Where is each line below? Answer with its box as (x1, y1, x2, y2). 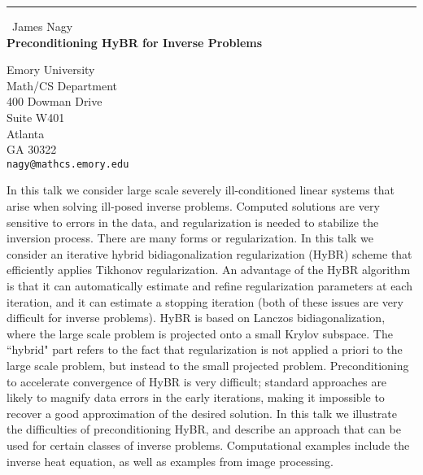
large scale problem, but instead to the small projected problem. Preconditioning (7, 356, 409, 373)
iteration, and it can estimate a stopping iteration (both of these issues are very (7, 293, 403, 310)
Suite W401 (7, 108, 65, 125)
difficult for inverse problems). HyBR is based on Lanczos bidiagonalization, (7, 309, 386, 326)
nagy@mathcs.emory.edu (7, 158, 129, 170)
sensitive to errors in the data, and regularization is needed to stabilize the (7, 213, 379, 230)
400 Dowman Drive (7, 93, 102, 110)
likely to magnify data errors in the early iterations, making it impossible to (7, 389, 385, 406)
